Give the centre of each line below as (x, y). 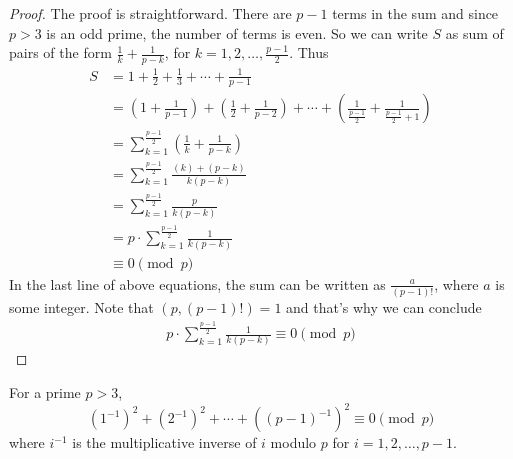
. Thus (309, 52)
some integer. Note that (81, 306)
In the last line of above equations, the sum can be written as (197, 283)
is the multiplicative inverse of (164, 442)
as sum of (474, 32)
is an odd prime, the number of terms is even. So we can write (237, 32)
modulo (293, 442)
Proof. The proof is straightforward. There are (150, 13)
